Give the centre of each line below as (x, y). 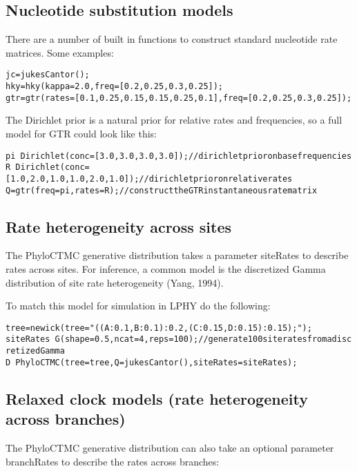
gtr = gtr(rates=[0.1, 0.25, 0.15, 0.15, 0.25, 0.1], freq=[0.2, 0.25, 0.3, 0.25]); (179, 98)
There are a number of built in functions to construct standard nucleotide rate (172, 39)
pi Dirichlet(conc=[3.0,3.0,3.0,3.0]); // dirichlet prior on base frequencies (179, 156)
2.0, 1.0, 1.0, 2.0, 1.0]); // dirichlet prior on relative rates (161, 179)
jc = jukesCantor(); (48, 75)
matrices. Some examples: (60, 52)
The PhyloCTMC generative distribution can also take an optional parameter (170, 447)
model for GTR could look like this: (81, 133)
